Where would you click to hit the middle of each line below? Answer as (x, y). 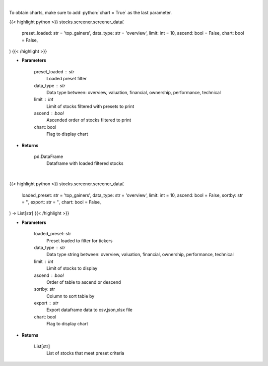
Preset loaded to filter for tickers (79, 241)
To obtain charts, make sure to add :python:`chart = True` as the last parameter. (91, 13)
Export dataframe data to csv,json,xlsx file (89, 310)
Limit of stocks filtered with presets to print (90, 106)
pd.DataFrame (49, 157)
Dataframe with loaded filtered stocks (85, 163)
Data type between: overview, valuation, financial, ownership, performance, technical (134, 92)
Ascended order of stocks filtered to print (89, 120)
